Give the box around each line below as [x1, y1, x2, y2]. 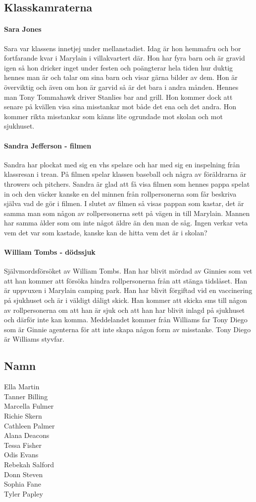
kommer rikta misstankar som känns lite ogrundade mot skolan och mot [4, 111, 223, 121]
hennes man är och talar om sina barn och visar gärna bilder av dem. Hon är [4, 72, 238, 82]
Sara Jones [4, 24, 42, 34]
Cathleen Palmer [4, 420, 55, 430]
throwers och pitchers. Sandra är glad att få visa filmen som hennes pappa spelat [4, 178, 250, 189]
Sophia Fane [4, 479, 41, 489]
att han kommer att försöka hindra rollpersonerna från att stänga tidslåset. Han [4, 275, 248, 286]
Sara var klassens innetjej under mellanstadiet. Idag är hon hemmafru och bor [4, 43, 241, 53]
